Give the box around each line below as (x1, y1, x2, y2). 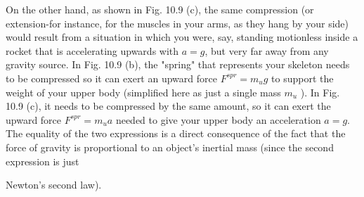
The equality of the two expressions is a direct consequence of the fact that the (6, 126, 346, 141)
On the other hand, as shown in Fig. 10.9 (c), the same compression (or (6, 2, 314, 16)
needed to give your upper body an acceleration (115, 112, 321, 127)
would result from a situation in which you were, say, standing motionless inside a (6, 30, 358, 44)
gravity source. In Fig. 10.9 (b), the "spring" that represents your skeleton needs (6, 57, 350, 72)
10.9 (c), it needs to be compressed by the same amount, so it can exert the (6, 99, 331, 113)
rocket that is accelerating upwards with (6, 43, 179, 58)
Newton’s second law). (6, 177, 102, 192)
